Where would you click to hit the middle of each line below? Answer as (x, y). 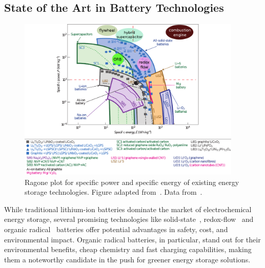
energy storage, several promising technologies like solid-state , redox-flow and (129, 219)
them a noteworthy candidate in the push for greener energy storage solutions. (127, 259)
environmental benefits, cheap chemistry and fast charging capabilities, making (128, 249)
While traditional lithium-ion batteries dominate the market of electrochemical (128, 209)
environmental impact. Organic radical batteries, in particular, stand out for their (132, 239)
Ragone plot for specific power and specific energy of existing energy (132, 182)
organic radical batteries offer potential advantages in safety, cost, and (116, 229)
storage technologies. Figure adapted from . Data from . (114, 192)
